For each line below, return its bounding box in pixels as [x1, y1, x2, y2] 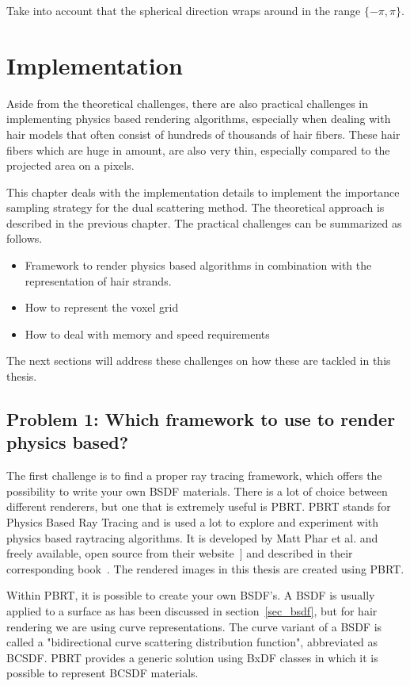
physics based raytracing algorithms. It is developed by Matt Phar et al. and [6, 529, 378, 546]
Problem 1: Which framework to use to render [6, 407, 396, 431]
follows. [6, 230, 43, 247]
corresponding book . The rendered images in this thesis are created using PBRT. [6, 560, 404, 577]
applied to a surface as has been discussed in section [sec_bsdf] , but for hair [6, 602, 378, 619]
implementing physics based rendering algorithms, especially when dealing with [6, 110, 391, 127]
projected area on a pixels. [6, 157, 135, 174]
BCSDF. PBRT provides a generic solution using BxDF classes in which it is [6, 649, 378, 665]
